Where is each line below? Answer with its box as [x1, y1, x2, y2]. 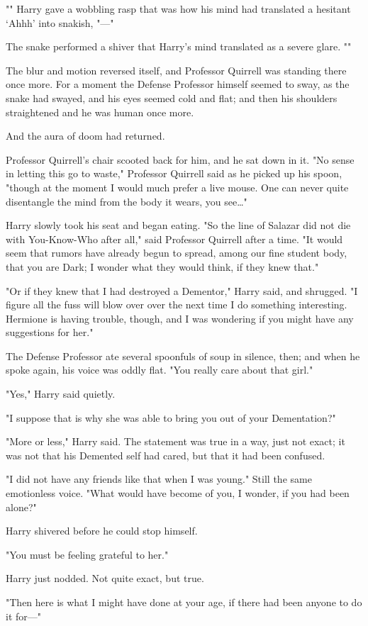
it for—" [6, 608, 42, 623]
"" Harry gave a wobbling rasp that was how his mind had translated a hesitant [6, 1, 351, 16]
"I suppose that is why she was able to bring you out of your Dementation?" [6, 410, 336, 425]
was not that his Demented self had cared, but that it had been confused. [6, 447, 325, 462]
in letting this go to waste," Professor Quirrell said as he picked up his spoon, [6, 166, 342, 181]
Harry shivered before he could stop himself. [6, 523, 198, 538]
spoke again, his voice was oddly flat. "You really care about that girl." [6, 362, 313, 377]
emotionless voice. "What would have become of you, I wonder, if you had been [6, 486, 350, 501]
